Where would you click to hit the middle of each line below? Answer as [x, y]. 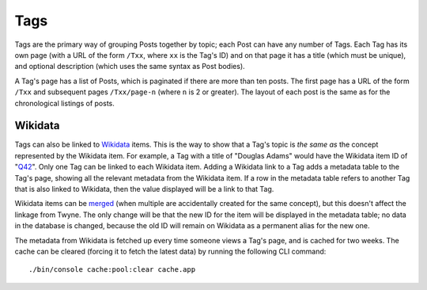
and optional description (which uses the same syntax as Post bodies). [130, 67]
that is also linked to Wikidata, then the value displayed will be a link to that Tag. [144, 189]
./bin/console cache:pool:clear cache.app [112, 270]
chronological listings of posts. [64, 103]
